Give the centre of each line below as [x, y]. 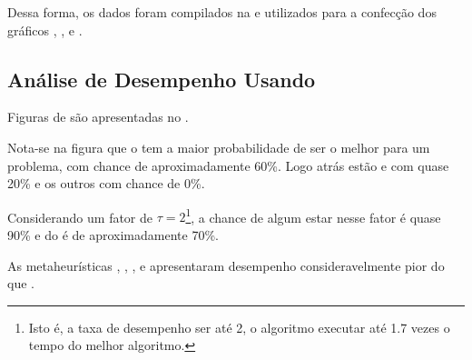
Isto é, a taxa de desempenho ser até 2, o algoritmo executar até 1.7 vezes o [239, 327]
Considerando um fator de [80, 217]
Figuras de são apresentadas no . [98, 117]
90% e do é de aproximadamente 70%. [113, 235]
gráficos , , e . [45, 30]
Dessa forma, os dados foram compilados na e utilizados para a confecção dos [222, 12]
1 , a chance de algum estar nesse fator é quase [313, 215]
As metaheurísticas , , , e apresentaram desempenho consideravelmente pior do [226, 265]
